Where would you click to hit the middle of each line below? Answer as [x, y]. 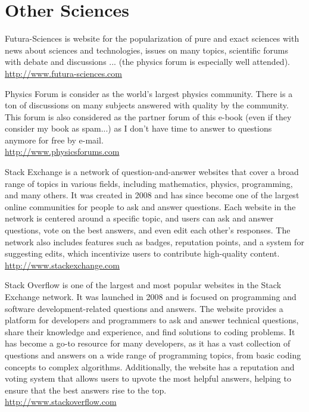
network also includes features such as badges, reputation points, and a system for [154, 241]
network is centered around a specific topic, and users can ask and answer [139, 218]
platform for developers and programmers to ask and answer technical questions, [152, 320]
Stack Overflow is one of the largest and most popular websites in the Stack [143, 285]
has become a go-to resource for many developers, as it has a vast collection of [148, 343]
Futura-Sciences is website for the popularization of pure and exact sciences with [152, 38]
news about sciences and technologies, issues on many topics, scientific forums [146, 50]
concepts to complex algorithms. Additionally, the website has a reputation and [150, 366]
